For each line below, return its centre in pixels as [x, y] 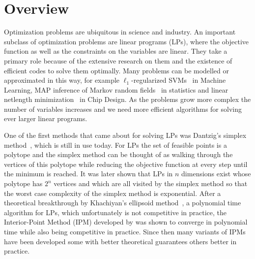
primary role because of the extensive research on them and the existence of [118, 60]
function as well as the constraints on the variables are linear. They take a [116, 51]
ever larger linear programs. [46, 118]
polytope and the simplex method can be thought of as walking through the [118, 154]
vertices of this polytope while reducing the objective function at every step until [126, 164]
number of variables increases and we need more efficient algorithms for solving [123, 109]
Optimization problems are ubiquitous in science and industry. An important [120, 32]
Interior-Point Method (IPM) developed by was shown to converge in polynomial [126, 222]
